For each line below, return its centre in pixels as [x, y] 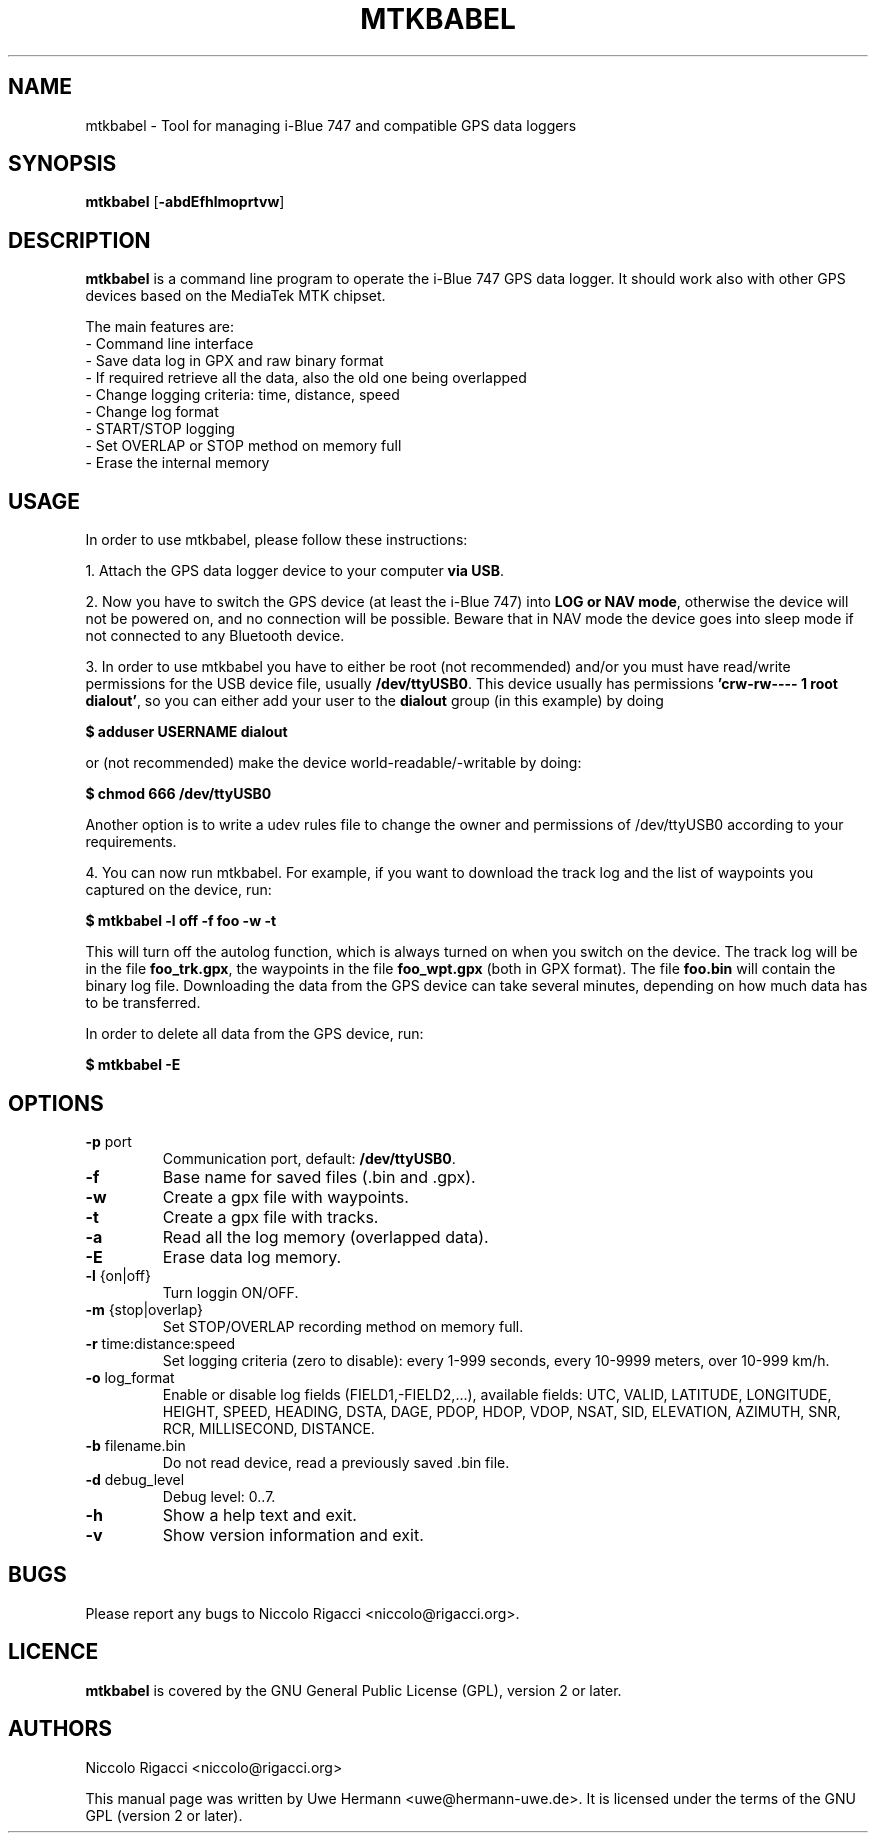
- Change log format [152, 412]
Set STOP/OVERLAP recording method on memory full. [343, 1326]
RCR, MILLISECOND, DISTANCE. [268, 1428]
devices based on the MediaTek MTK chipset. [235, 296]
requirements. [131, 842]
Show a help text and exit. [259, 1514]
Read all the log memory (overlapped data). [325, 1236]
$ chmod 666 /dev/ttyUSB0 [178, 794]
